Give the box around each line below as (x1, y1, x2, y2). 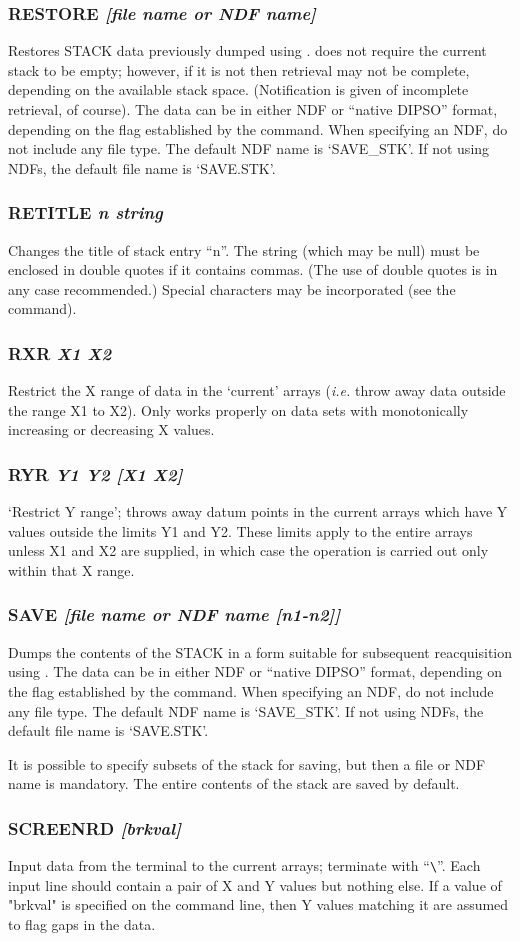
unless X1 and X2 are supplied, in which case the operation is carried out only (8, 540, 489, 561)
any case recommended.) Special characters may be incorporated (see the (8, 278, 456, 299)
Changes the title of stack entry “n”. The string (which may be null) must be (8, 239, 480, 260)
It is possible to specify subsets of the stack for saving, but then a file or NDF (8, 753, 486, 774)
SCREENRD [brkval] (8, 815, 181, 840)
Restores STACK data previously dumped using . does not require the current (8, 40, 487, 61)
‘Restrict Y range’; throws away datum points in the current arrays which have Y (8, 501, 508, 522)
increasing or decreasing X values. (8, 419, 215, 440)
